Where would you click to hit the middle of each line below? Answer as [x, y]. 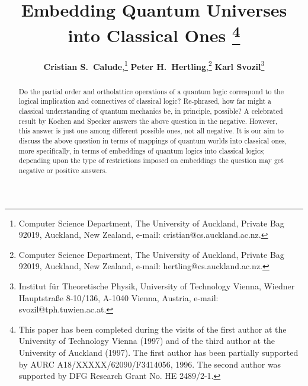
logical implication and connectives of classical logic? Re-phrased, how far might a [145, 101]
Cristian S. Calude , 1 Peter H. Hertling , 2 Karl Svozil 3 [154, 65]
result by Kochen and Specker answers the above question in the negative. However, [148, 121]
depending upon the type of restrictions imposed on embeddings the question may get [151, 160]
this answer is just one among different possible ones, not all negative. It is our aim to [151, 131]
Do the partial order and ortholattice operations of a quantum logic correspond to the [151, 91]
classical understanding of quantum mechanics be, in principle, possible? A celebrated [151, 111]
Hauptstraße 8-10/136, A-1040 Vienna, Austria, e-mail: [118, 297]
